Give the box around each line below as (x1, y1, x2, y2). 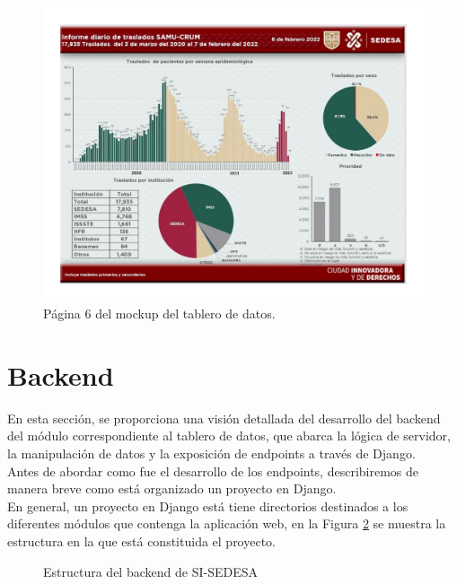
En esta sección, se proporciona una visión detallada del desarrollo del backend (7, 408, 441, 427)
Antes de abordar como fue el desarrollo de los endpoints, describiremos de (7, 461, 419, 480)
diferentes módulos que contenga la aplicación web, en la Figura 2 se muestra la (7, 514, 446, 533)
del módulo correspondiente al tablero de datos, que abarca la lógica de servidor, (7, 426, 451, 445)
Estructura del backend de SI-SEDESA (43, 562, 258, 580)
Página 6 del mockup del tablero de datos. (43, 304, 276, 323)
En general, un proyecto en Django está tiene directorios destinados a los (7, 496, 409, 515)
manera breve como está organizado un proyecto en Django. (7, 479, 337, 498)
